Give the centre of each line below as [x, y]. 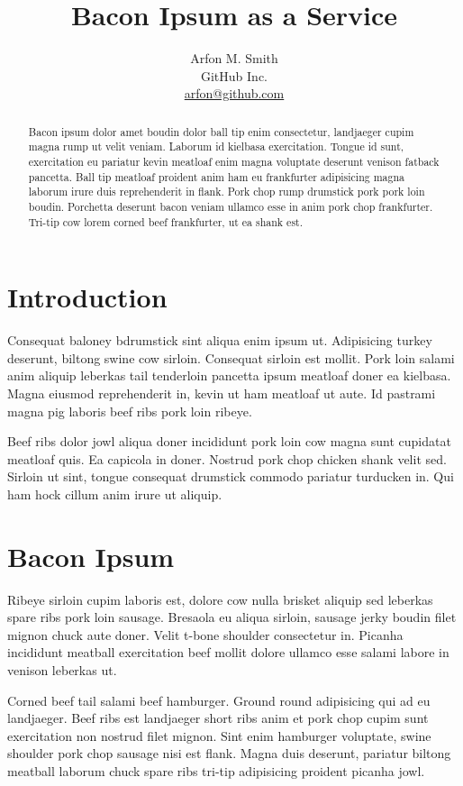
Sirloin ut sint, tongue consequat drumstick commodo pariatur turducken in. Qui [231, 476]
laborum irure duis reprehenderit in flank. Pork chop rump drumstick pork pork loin [227, 192]
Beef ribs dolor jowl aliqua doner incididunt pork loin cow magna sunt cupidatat [229, 441]
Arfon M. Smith [234, 58]
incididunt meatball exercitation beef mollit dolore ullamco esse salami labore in [228, 652]
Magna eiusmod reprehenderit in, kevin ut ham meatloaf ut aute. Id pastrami [222, 393]
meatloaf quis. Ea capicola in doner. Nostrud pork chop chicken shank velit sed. [227, 458]
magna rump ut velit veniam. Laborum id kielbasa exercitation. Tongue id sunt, [216, 146]
